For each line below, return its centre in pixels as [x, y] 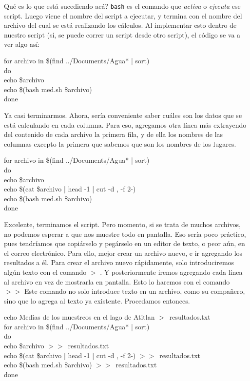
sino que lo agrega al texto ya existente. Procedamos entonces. [97, 300]
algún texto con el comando [45, 272]
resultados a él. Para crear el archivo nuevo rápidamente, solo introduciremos [119, 262]
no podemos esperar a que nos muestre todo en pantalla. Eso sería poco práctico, [125, 234]
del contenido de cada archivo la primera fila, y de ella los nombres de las [114, 134]
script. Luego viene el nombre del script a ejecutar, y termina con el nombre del [123, 15]
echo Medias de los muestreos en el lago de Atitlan [79, 317]
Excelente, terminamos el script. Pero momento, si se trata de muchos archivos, [122, 224]
